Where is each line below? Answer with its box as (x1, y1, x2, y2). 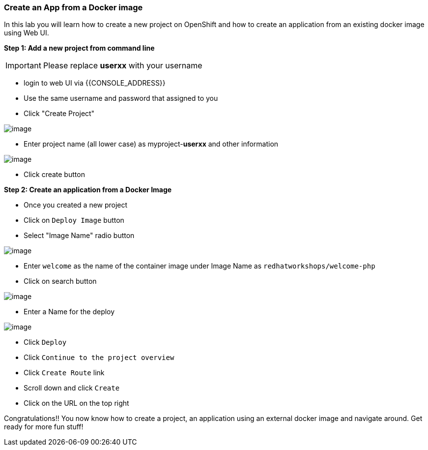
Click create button (24, 170, 85, 179)
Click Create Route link (24, 368, 105, 377)
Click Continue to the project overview (24, 353, 174, 362)
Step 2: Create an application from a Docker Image (4, 185, 172, 194)
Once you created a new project (24, 201, 128, 210)
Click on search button (24, 277, 97, 286)
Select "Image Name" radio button (24, 231, 135, 240)
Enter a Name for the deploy (24, 307, 115, 316)
